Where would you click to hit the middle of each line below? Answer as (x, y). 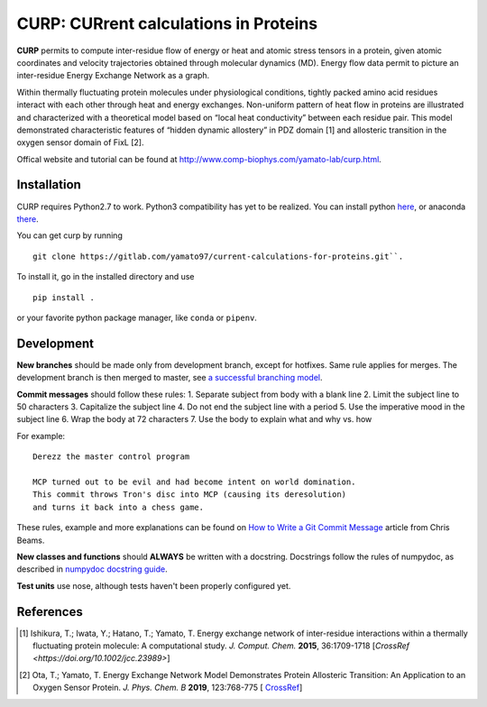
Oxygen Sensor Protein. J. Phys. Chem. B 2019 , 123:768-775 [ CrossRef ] (168, 688)
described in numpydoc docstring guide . (92, 569)
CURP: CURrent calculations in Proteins (167, 23)
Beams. (31, 540)
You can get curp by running (70, 235)
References (50, 612)
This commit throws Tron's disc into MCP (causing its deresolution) (190, 495)
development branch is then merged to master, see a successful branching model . (170, 378)
